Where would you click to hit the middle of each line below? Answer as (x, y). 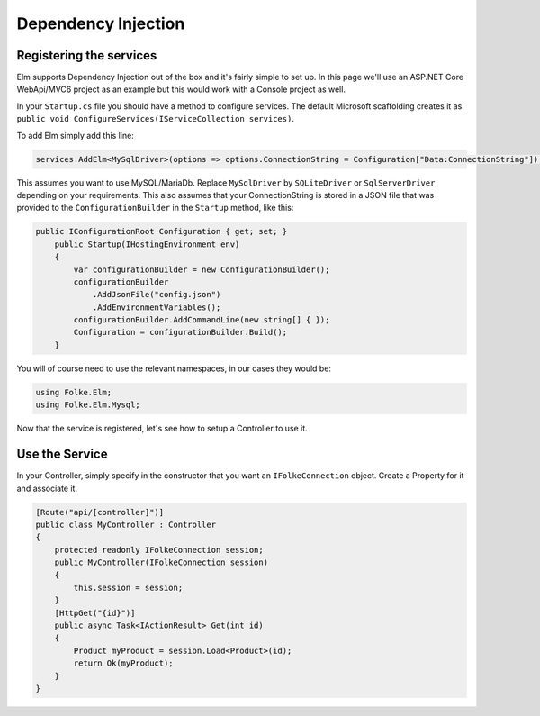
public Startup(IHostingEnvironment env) (147, 244)
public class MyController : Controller (126, 524)
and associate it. (47, 488)
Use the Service (62, 454)
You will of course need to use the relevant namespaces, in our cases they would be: (174, 368)
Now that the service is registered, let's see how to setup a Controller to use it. (162, 429)
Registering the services (87, 55)
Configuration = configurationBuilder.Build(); (180, 332)
